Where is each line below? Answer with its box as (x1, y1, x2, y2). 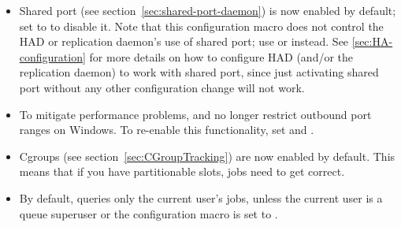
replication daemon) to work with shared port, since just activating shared (19, 64, 379, 80)
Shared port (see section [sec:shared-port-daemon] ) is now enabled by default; (19, 2, 396, 18)
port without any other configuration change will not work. (19, 79, 305, 95)
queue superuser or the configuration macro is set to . (19, 205, 278, 221)
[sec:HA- (351, 33, 393, 50)
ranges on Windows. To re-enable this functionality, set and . (19, 121, 314, 138)
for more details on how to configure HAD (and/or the (89, 48, 354, 65)
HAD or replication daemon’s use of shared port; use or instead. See (19, 33, 349, 50)
